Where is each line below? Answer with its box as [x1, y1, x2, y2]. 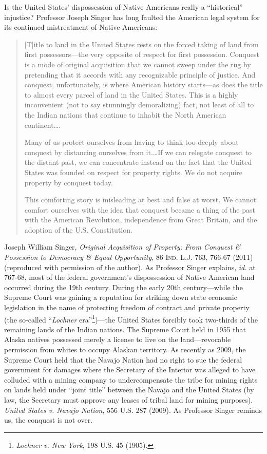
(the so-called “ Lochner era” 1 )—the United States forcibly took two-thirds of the [4, 312, 258, 325]
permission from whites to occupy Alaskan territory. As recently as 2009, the [4, 344, 246, 355]
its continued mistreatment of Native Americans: [4, 22, 158, 32]
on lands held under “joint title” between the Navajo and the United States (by [4, 384, 254, 395]
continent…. [24, 119, 61, 130]
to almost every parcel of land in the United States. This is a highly [24, 89, 238, 100]
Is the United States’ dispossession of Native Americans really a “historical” [4, 2, 243, 12]
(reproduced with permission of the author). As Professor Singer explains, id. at [4, 261, 256, 272]
